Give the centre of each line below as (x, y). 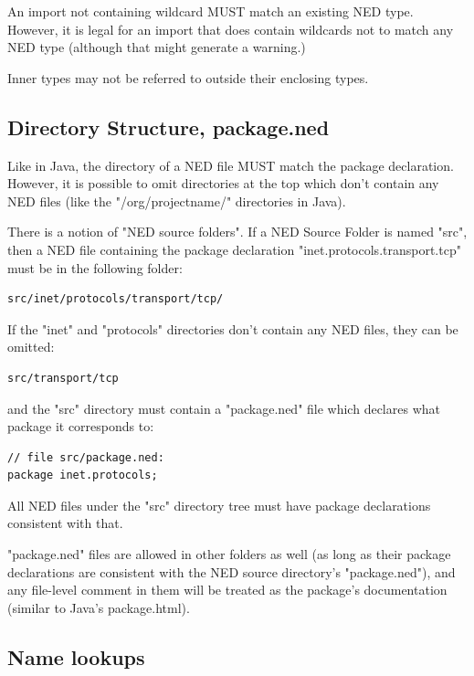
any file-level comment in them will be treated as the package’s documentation (227, 590)
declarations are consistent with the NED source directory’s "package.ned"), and (232, 571)
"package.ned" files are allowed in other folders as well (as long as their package (229, 554)
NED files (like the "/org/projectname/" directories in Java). (177, 201)
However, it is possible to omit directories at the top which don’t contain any (223, 183)
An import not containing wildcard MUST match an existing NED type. (211, 11)
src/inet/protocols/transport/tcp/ (116, 299)
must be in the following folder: (95, 267)
